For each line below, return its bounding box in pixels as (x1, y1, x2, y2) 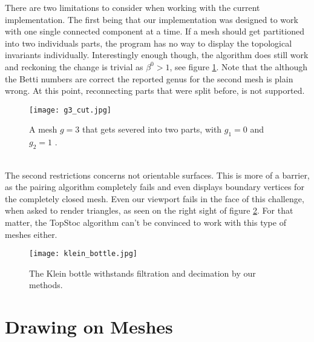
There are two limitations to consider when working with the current (5, 1, 260, 13)
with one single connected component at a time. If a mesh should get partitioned (5, 25, 304, 38)
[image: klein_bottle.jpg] (29, 249, 137, 258)
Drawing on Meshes (5, 314, 173, 339)
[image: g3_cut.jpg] (29, 105, 112, 114)
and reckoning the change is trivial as (5, 60, 143, 73)
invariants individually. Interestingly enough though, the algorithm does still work (5, 48, 309, 61)
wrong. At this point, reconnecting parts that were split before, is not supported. (5, 84, 305, 97)
